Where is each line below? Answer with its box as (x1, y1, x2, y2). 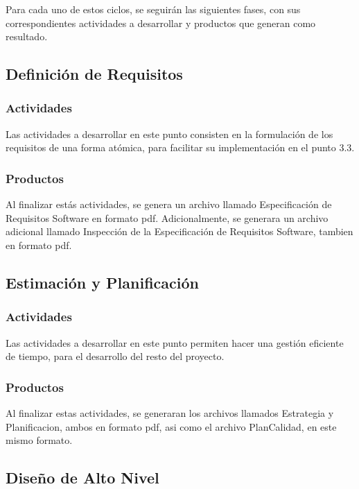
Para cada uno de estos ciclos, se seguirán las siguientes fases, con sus (6, 2, 301, 16)
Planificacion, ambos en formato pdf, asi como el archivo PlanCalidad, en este (6, 419, 337, 434)
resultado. (6, 29, 48, 44)
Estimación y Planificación (6, 271, 199, 293)
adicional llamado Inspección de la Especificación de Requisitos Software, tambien (6, 224, 353, 239)
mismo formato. (6, 433, 73, 447)
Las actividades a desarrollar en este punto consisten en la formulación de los (6, 126, 333, 141)
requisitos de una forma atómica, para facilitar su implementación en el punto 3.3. (6, 140, 355, 155)
